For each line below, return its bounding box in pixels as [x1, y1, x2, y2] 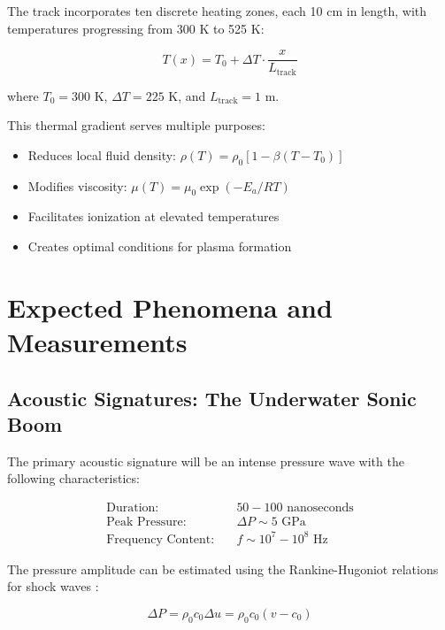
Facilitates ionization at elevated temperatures [27, 207, 280, 226]
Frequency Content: [106, 533, 215, 546]
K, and [168, 86, 206, 104]
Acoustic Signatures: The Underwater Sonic [7, 384, 417, 411]
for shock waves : [7, 577, 99, 595]
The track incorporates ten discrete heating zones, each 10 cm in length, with [7, 2, 427, 19]
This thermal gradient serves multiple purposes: [7, 116, 265, 134]
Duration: [106, 502, 159, 515]
